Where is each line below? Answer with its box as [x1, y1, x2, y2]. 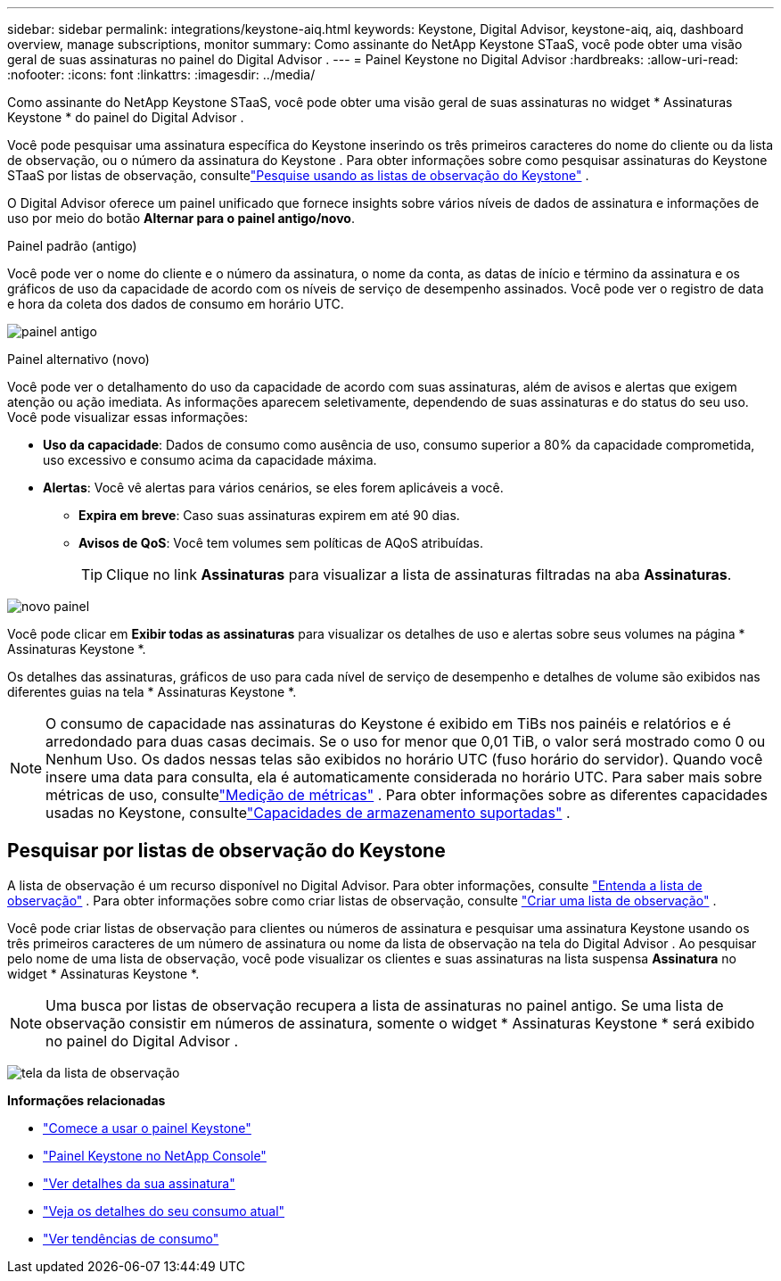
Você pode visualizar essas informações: [7, 409, 248, 425]
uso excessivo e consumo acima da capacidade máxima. [43, 452, 377, 467]
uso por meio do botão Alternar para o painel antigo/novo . [7, 211, 355, 226]
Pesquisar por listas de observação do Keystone [7, 839, 446, 863]
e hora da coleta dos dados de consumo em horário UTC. [7, 296, 344, 311]
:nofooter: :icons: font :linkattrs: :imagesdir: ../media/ [7, 67, 316, 82]
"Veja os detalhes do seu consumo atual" [43, 1202, 285, 1219]
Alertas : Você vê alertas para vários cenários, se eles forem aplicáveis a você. [43, 480, 504, 495]
